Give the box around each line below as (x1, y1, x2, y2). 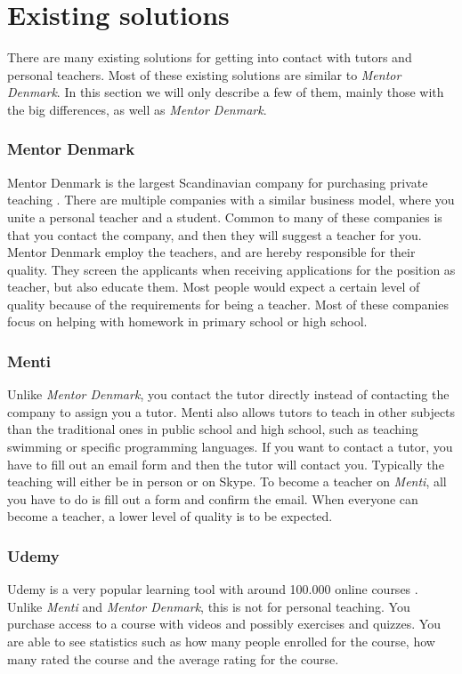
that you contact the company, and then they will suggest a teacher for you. (7, 225, 422, 244)
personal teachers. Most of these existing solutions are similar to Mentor (7, 65, 401, 84)
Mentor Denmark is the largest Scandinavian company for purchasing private (7, 173, 428, 191)
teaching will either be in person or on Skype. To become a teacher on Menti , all (7, 472, 447, 491)
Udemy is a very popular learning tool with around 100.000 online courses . (7, 580, 418, 598)
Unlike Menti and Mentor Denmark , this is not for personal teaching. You (7, 597, 410, 615)
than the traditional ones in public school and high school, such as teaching (7, 420, 418, 438)
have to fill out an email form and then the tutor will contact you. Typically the (7, 454, 444, 473)
